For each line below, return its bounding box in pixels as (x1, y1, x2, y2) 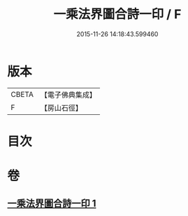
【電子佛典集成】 (40, 90, 96, 100)
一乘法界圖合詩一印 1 (7, 198, 96, 210)
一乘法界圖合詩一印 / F (53, 6, 182, 22)
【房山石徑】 (40, 102, 82, 112)
